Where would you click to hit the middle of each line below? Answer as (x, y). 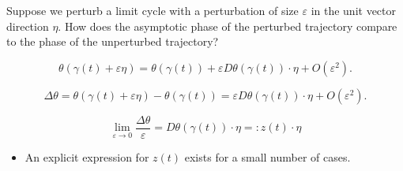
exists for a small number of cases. (267, 156)
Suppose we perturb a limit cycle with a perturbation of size (153, 10)
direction (28, 26)
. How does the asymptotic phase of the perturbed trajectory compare (228, 26)
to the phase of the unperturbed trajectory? (113, 41)
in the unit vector (354, 10)
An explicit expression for (87, 156)
